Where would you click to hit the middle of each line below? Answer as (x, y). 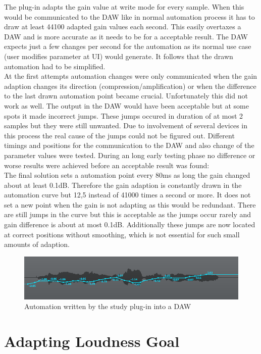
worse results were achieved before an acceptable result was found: (107, 165)
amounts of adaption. (37, 244)
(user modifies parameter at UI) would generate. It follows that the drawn (119, 56)
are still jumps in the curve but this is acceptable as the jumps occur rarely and (128, 214)
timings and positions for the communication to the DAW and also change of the (129, 145)
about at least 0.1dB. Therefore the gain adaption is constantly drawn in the (123, 185)
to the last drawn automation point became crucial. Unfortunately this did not (126, 96)
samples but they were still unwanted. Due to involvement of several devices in (126, 125)
